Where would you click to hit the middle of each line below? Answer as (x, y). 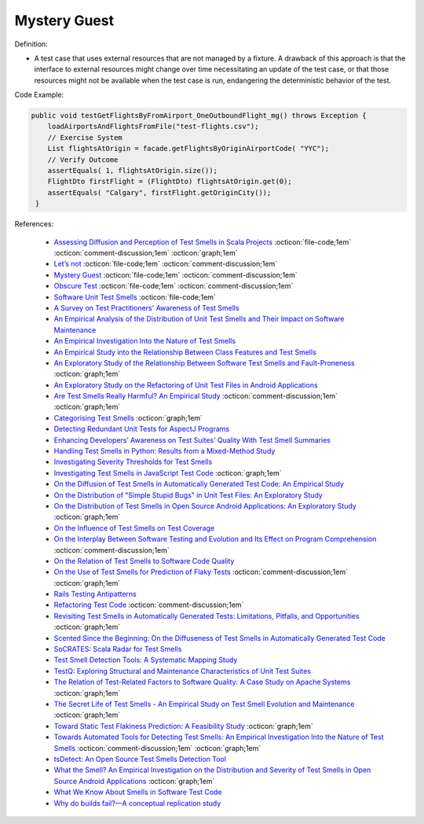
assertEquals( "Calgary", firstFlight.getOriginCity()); (159, 192)
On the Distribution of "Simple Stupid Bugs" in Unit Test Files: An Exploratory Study (188, 495)
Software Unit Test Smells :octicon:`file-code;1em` (135, 297)
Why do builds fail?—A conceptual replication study (137, 803)
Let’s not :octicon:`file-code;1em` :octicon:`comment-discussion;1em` (166, 264)
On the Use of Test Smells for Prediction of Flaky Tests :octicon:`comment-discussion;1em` (201, 572)
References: (34, 224)
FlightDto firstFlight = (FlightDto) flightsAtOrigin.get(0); (170, 182)
